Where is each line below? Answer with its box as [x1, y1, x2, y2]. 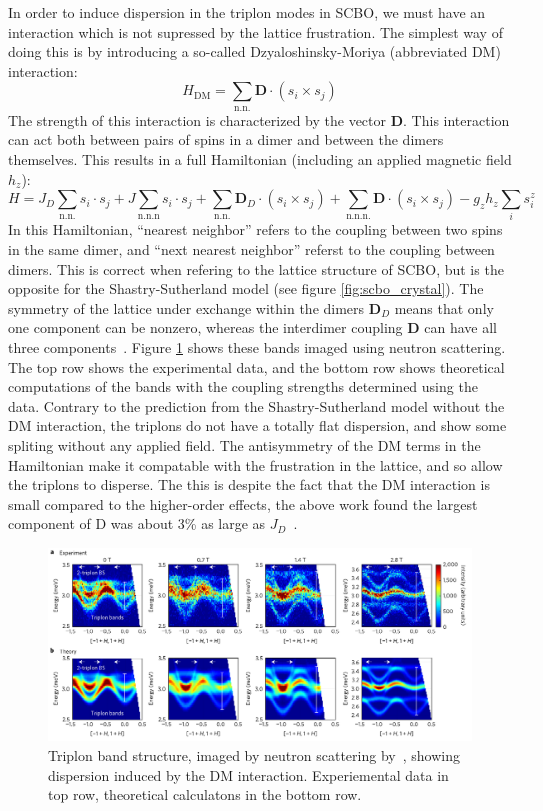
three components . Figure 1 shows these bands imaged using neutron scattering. [8, 337, 506, 358]
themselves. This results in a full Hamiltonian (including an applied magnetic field [8, 148, 512, 169]
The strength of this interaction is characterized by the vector [8, 109, 387, 130]
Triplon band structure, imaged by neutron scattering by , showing [48, 744, 460, 765]
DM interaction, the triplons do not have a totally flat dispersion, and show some [8, 415, 507, 436]
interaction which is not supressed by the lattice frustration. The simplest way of [8, 21, 503, 42]
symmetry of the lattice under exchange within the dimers [8, 297, 365, 318]
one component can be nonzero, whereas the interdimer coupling [8, 317, 403, 338]
